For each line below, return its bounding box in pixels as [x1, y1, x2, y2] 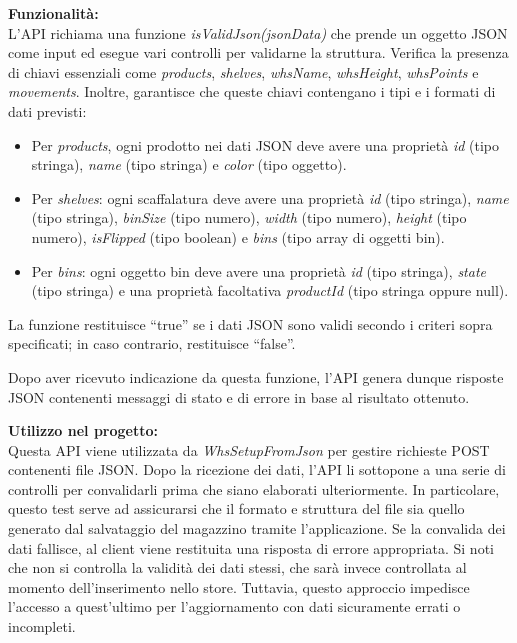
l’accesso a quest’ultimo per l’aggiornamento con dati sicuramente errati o [8, 596, 461, 617]
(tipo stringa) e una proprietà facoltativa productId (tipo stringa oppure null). [31, 280, 509, 301]
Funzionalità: [8, 3, 99, 23]
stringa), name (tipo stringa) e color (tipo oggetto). [31, 154, 347, 175]
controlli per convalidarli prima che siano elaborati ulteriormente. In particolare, [8, 478, 500, 499]
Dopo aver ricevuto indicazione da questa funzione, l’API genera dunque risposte [8, 366, 504, 387]
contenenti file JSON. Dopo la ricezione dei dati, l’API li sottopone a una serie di [8, 459, 506, 480]
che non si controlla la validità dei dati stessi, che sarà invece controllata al [8, 557, 467, 578]
